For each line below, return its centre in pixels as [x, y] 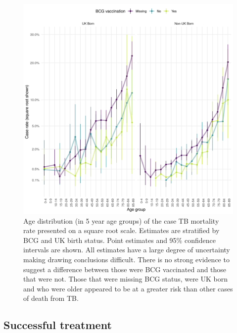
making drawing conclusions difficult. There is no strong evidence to [126, 259]
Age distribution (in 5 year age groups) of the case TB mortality [121, 220]
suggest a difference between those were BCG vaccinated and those [125, 269]
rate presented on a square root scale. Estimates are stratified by [121, 230]
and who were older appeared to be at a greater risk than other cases [128, 288]
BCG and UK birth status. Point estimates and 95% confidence [119, 240]
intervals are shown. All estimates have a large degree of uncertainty [127, 250]
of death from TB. [51, 298]
